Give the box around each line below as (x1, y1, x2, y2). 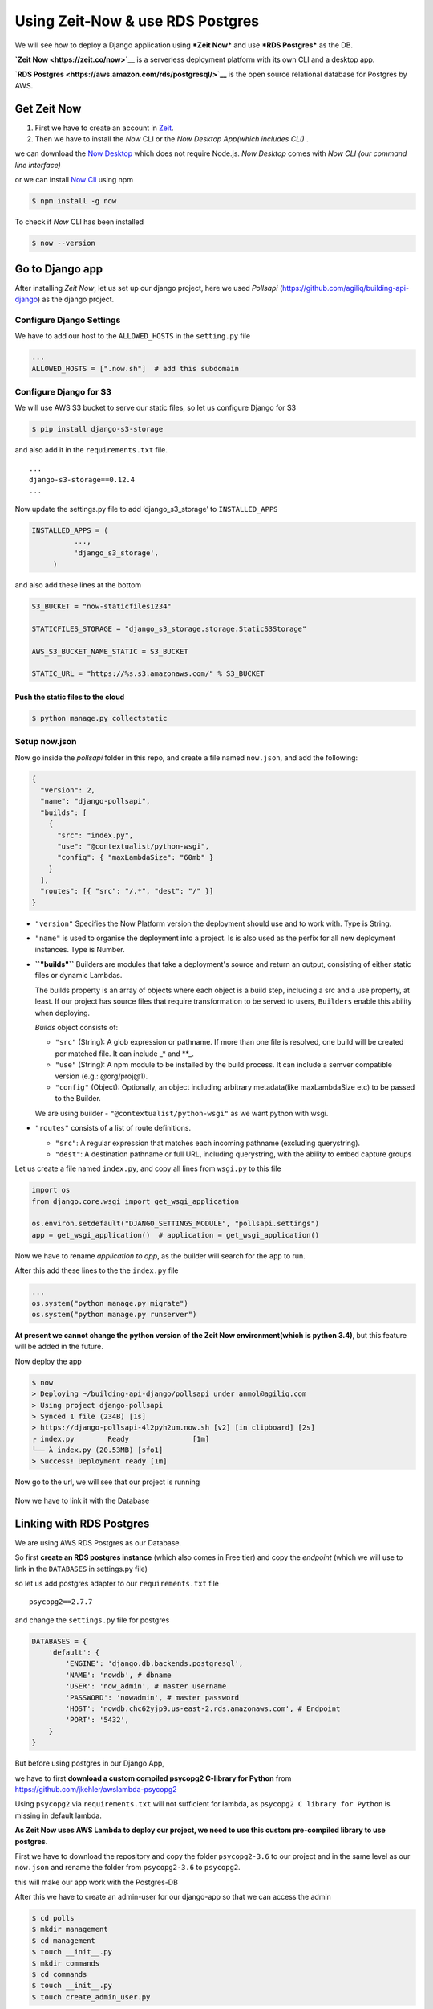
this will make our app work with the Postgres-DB (14, 1877, 178, 1887)
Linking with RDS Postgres (14, 1516, 150, 1530)
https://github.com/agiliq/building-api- (281, 283, 409, 293)
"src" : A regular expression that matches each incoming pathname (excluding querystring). (55, 1138, 361, 1148)
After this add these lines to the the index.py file (14, 1266, 179, 1275)
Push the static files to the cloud (14, 692, 125, 702)
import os (31, 1185, 71, 1195)
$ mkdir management (31, 1925, 108, 1934)
